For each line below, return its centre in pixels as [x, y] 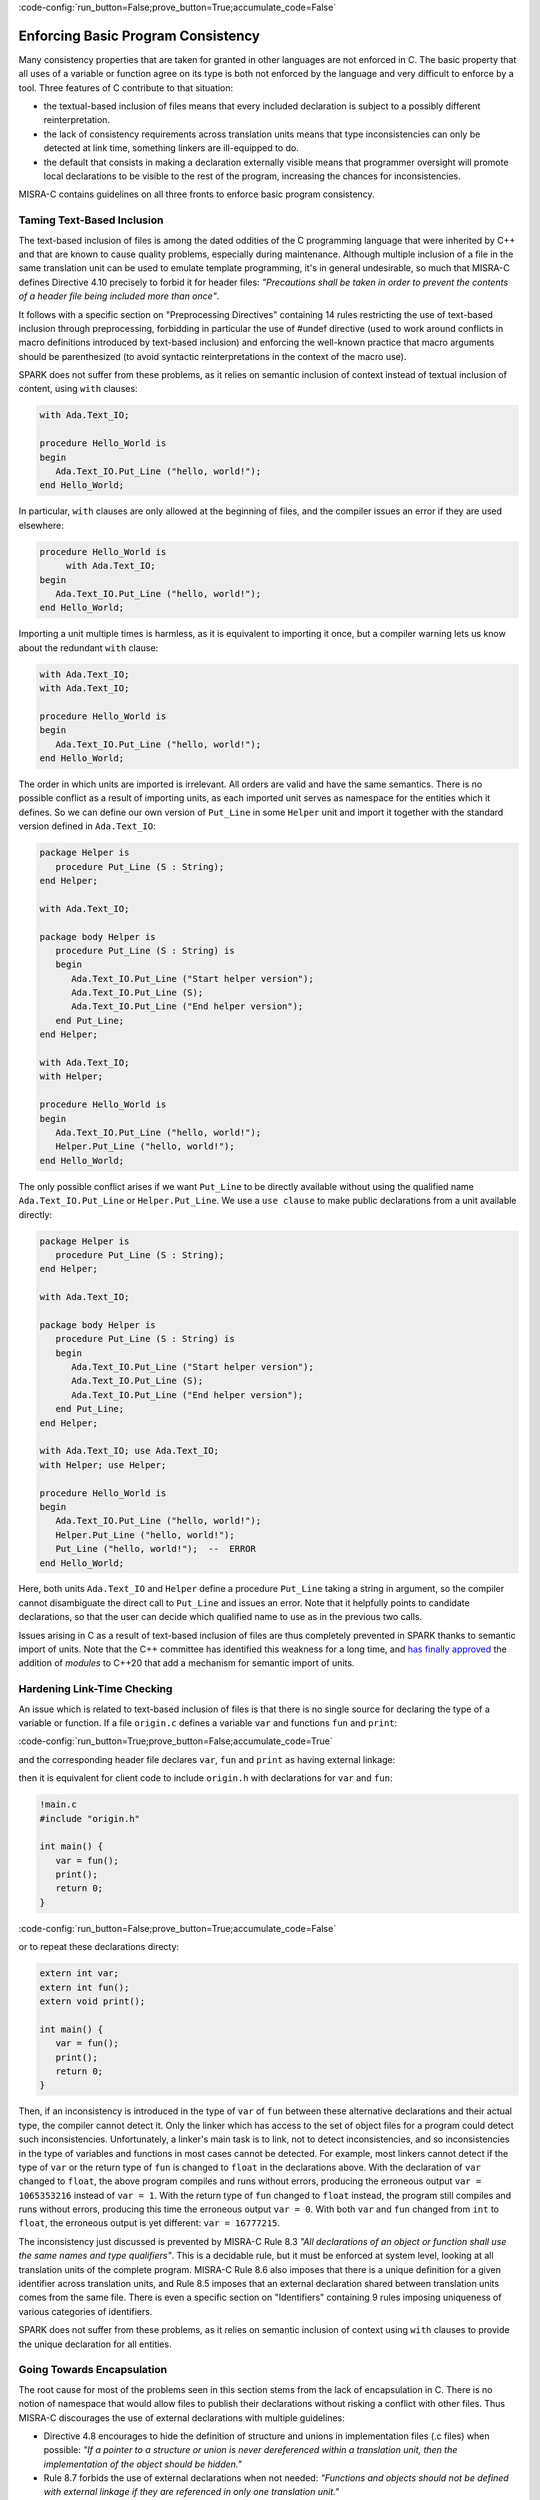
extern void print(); [92, 2001]
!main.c [58, 1804]
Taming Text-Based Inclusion [91, 220]
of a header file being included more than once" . [119, 296]
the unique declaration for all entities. [95, 2344]
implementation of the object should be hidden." [142, 2464]
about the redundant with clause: [88, 647]
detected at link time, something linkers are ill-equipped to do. [171, 148]
